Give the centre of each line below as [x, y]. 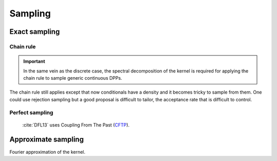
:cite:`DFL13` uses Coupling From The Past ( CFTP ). [76, 125]
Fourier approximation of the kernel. [47, 152]
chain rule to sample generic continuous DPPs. [73, 78]
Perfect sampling [31, 113]
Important [34, 61]
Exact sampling [35, 32]
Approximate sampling [47, 140]
